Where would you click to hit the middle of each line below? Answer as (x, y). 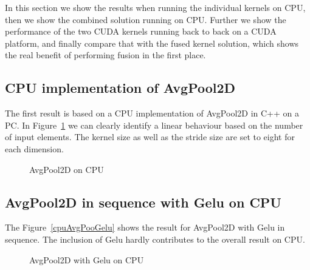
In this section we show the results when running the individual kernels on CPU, (155, 7)
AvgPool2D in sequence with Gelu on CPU (143, 202)
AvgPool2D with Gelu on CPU (87, 259)
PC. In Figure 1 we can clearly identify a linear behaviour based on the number (154, 125)
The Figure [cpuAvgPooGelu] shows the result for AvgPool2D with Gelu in (145, 227)
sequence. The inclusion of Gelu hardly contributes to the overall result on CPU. (155, 239)
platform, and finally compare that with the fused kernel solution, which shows (152, 43)
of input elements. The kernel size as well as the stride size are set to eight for (150, 137)
